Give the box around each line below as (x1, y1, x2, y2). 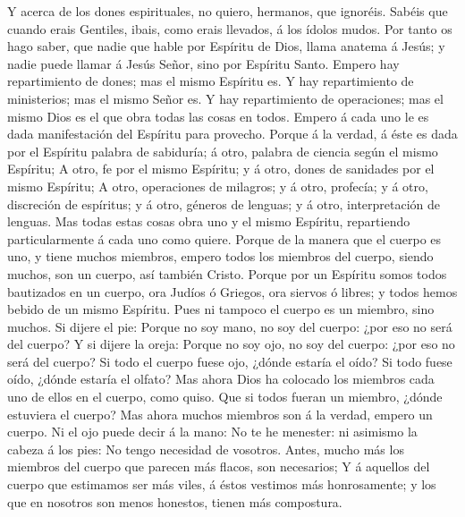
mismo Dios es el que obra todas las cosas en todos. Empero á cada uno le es (7, 106, 429, 125)
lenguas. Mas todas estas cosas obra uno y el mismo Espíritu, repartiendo (7, 212, 410, 231)
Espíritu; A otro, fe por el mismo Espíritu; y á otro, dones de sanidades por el (7, 159, 435, 178)
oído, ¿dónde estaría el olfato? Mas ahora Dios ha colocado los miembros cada (7, 369, 435, 388)
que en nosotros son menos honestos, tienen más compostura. (7, 492, 342, 511)
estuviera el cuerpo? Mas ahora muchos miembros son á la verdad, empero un (7, 404, 433, 423)
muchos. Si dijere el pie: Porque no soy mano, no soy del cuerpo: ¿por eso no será (7, 317, 452, 335)
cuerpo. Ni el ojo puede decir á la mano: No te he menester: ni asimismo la (7, 422, 418, 441)
